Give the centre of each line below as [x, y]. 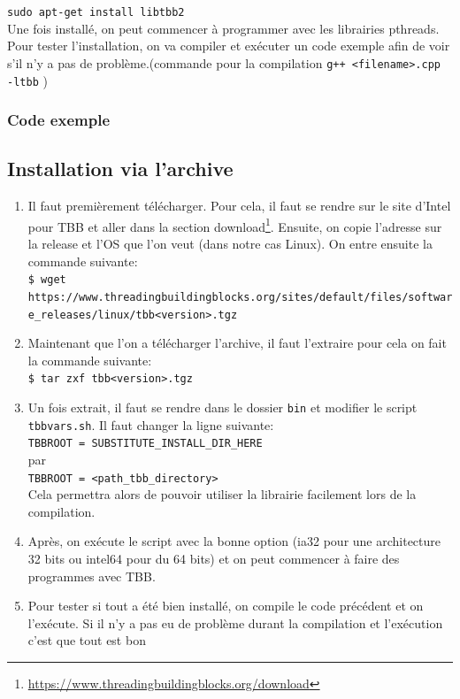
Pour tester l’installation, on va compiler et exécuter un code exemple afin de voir [229, 46]
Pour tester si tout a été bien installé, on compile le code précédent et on [226, 606]
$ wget [47, 280]
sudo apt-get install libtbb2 [96, 12]
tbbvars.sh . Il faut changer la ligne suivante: [151, 424]
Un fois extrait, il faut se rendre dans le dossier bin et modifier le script [222, 407]
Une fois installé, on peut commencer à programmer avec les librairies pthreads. [223, 28]
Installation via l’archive [120, 169]
